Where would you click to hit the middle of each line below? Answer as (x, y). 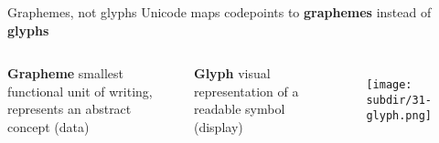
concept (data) (48, 126)
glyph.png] (399, 115)
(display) (218, 126)
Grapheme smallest (65, 73)
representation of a (246, 91)
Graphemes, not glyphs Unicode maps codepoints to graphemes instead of (219, 12)
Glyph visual (232, 73)
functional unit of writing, (80, 91)
